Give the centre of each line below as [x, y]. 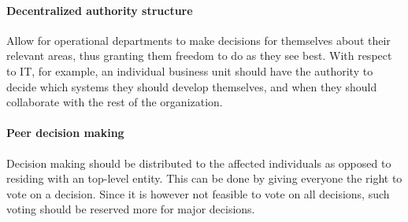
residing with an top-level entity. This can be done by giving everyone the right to [204, 178]
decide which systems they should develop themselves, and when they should [192, 86]
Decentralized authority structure [100, 10]
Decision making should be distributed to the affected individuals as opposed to [199, 163]
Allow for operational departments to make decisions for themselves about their [198, 40]
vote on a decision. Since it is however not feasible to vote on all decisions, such [198, 193]
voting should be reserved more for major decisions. [131, 209]
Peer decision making [65, 133]
